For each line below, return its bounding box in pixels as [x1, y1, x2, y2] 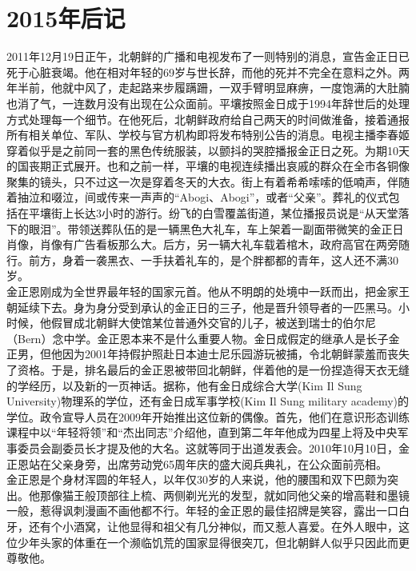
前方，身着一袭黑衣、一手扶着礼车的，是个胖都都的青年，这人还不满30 [28, 251, 398, 268]
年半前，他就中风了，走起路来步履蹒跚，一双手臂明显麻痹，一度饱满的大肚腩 [6, 79, 410, 96]
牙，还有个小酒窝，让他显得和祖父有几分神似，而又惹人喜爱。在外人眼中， [6, 517, 398, 534]
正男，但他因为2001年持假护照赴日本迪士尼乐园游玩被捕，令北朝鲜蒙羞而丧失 [6, 345, 410, 362]
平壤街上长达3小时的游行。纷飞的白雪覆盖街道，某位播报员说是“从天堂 [28, 205, 398, 222]
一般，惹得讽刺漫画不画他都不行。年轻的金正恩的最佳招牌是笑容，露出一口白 [6, 502, 410, 519]
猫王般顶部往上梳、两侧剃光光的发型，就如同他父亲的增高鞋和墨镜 [62, 486, 410, 503]
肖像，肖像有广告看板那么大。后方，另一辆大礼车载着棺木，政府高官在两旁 [6, 236, 398, 253]
